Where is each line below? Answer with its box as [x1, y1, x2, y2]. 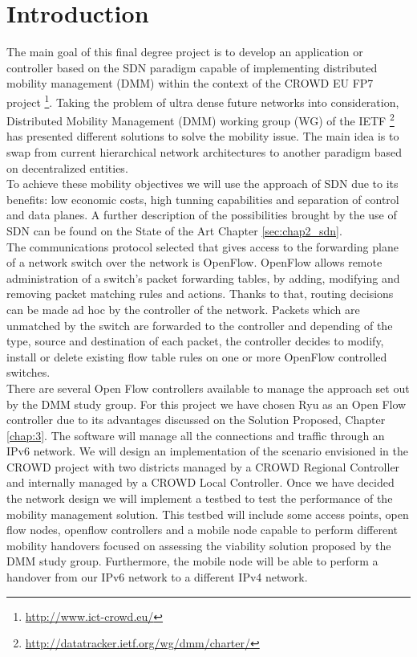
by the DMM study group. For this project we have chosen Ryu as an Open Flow [6, 395, 407, 412]
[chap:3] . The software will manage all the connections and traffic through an [6, 426, 385, 443]
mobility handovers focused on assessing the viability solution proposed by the [6, 537, 391, 553]
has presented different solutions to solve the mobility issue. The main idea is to [6, 128, 399, 145]
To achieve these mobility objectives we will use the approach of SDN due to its [6, 175, 399, 192]
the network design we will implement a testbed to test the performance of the [6, 490, 393, 507]
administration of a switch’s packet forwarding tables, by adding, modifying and [6, 269, 400, 286]
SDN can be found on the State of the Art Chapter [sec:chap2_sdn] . [6, 222, 342, 239]
